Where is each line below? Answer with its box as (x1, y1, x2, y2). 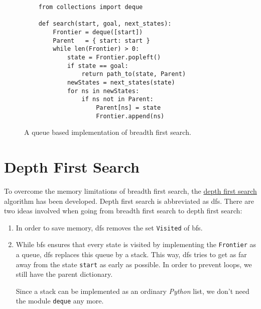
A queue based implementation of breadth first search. (24, 127, 191, 137)
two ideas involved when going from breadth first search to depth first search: (4, 205, 242, 216)
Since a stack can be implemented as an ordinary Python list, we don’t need (16, 285, 249, 296)
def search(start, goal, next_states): (38, 20, 172, 28)
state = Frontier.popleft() (67, 53, 161, 61)
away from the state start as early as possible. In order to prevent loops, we (16, 259, 252, 269)
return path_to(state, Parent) (81, 70, 186, 78)
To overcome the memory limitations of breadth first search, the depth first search (4, 185, 257, 196)
